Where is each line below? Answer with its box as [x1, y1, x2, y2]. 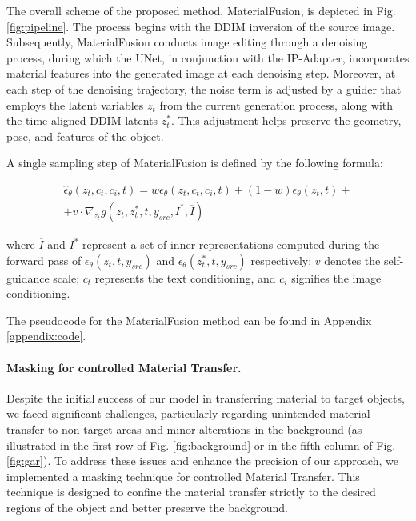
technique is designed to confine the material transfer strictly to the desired [6, 483, 376, 500]
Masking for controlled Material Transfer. [6, 359, 242, 375]
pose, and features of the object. [6, 127, 164, 144]
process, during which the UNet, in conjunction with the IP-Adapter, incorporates [6, 49, 410, 66]
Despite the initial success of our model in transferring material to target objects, [6, 389, 405, 406]
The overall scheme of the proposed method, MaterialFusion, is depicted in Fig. [6, 2, 396, 18]
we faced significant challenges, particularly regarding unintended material [6, 405, 370, 422]
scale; [53, 269, 80, 286]
